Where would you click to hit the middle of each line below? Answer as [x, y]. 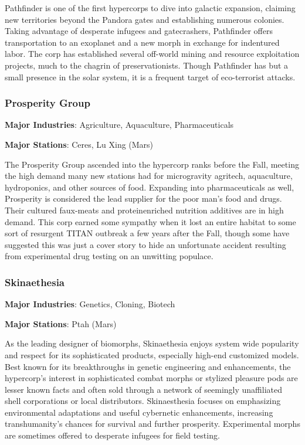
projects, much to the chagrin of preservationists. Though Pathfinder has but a [147, 65]
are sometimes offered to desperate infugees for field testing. [112, 435]
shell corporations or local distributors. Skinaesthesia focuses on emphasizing [143, 401]
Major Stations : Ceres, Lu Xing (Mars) [79, 144]
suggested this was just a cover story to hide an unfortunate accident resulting [145, 244]
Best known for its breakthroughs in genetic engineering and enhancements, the [148, 366]
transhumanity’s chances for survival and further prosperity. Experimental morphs [152, 424]
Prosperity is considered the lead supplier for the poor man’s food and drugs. [143, 198]
